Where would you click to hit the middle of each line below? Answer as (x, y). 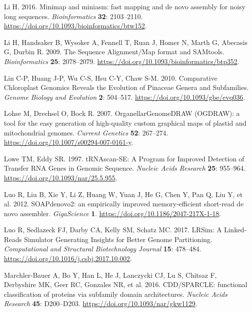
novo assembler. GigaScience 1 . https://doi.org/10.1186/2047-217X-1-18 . (113, 213)
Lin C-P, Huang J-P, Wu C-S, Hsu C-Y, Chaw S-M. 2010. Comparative (111, 78)
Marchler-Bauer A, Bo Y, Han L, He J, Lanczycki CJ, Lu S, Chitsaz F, (110, 275)
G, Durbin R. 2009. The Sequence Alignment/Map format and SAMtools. (114, 52)
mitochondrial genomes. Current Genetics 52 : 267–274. (86, 132)
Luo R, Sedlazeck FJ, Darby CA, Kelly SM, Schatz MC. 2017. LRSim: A (113, 230)
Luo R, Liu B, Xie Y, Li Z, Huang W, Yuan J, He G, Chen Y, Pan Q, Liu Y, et (123, 194)
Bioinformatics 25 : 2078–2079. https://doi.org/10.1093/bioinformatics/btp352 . (122, 61)
